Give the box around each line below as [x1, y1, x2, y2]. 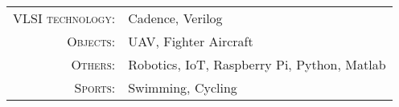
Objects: [67, 32, 116, 50]
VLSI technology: [13, 9, 116, 27]
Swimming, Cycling [128, 78, 237, 97]
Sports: [74, 78, 116, 97]
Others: [71, 55, 116, 73]
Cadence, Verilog [128, 9, 223, 27]
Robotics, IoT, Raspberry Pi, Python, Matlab [128, 55, 386, 73]
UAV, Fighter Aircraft [128, 32, 253, 50]
